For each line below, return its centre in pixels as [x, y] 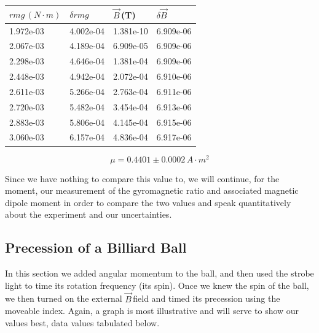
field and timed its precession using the [207, 298]
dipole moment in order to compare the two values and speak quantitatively [148, 202]
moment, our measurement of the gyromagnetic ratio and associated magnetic [152, 190]
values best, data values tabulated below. [82, 322]
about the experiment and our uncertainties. [89, 214]
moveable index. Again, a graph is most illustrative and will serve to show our [152, 311]
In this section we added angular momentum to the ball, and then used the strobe [159, 273]
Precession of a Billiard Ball [96, 247]
